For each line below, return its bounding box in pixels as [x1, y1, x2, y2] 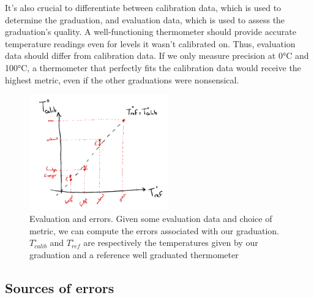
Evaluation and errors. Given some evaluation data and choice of [29, 212, 272, 225]
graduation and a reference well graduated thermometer [29, 248, 239, 261]
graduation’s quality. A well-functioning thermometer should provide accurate [5, 25, 297, 38]
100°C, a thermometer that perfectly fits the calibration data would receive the [5, 61, 301, 74]
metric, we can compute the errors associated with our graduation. [29, 224, 280, 237]
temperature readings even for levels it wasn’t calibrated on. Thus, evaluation [5, 37, 296, 50]
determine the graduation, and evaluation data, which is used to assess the [5, 13, 285, 26]
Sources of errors [5, 278, 114, 297]
